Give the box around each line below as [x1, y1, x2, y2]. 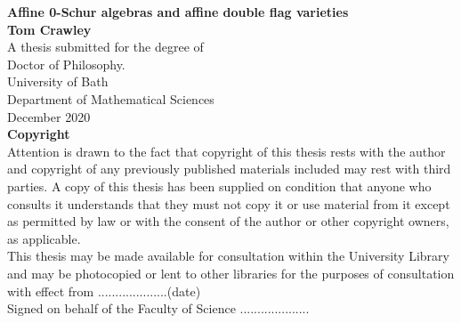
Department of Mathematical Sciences [7, 89, 214, 108]
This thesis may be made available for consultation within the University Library [7, 246, 449, 265]
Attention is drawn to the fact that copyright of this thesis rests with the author [7, 141, 446, 160]
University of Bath [7, 72, 109, 91]
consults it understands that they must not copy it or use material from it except [7, 194, 450, 213]
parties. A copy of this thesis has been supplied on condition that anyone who [7, 176, 432, 195]
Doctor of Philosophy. [7, 54, 125, 73]
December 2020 [7, 107, 91, 125]
